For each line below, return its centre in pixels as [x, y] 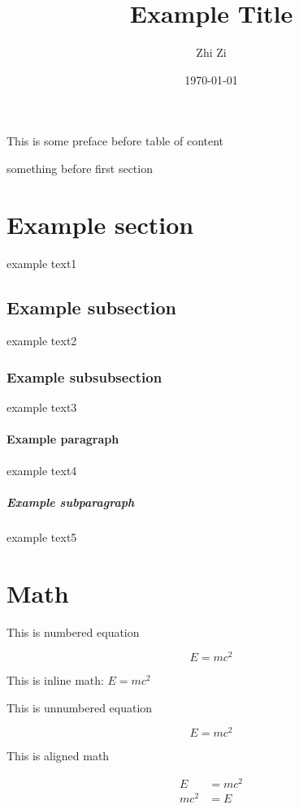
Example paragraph [63, 439]
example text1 [42, 263]
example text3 [42, 407]
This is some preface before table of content [115, 141]
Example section [100, 224]
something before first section [80, 168]
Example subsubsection [84, 376]
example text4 [42, 470]
